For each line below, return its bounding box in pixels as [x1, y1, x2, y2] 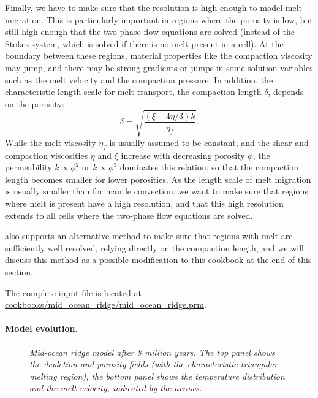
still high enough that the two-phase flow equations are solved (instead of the [5, 25, 295, 38]
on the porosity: [5, 97, 64, 110]
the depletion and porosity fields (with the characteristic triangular [29, 358, 278, 370]
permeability [5, 161, 52, 174]
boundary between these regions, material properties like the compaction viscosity [5, 49, 312, 62]
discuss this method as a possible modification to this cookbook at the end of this [5, 253, 312, 266]
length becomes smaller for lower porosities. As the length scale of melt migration [5, 172, 311, 185]
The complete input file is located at [5, 286, 142, 299]
